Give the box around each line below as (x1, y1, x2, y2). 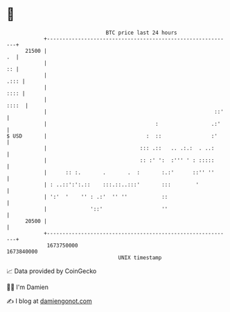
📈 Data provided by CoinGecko (6, 267, 97, 275)
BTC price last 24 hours (105, 29, 177, 36)
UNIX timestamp (118, 254, 162, 261)
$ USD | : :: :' (6, 132, 218, 140)
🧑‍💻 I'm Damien (6, 283, 49, 291)
